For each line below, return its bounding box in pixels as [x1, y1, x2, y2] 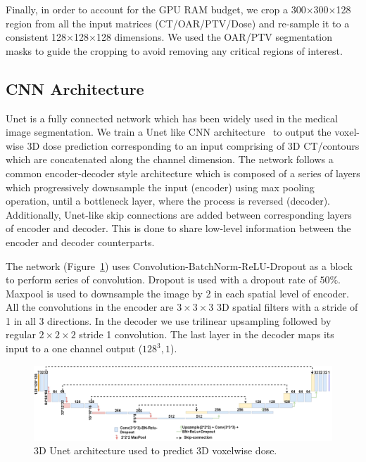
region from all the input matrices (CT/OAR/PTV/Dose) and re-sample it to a [6, 15, 350, 30]
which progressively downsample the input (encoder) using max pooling [6, 179, 315, 194]
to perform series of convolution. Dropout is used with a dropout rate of [6, 272, 317, 287]
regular [6, 327, 36, 342]
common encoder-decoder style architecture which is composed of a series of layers [6, 165, 360, 180]
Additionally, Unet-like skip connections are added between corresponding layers [6, 207, 352, 222]
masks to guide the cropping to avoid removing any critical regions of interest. [6, 43, 343, 58]
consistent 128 [6, 30, 67, 44]
